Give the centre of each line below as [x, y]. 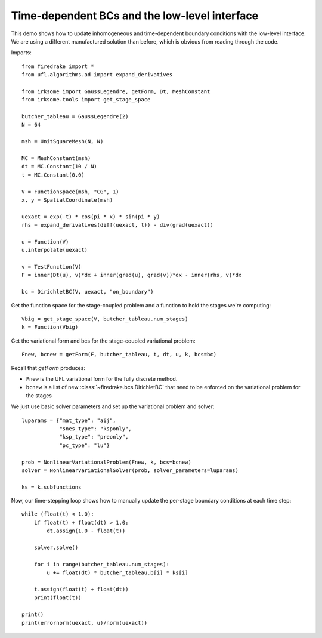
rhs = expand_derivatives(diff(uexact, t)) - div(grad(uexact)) [118, 225]
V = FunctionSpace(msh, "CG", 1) [70, 192]
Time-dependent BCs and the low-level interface [135, 16]
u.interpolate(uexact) [55, 250]
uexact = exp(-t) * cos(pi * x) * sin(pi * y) [91, 217]
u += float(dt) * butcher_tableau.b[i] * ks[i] [117, 573]
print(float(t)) [58, 598]
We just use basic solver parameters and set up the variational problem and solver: [113, 406]
